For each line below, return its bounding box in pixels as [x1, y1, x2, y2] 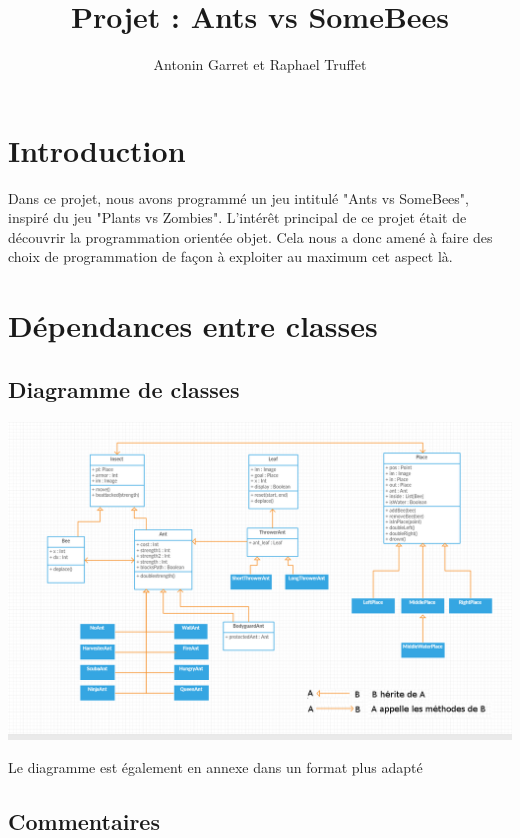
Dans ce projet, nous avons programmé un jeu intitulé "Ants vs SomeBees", [8, 187, 469, 208]
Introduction [8, 129, 186, 170]
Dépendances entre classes [8, 305, 378, 346]
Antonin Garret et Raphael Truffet [153, 54, 367, 75]
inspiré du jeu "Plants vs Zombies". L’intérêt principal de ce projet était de [8, 207, 467, 228]
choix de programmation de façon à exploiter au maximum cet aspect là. [8, 246, 453, 267]
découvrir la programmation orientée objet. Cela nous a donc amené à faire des [8, 226, 493, 247]
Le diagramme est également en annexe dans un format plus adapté [8, 757, 423, 778]
